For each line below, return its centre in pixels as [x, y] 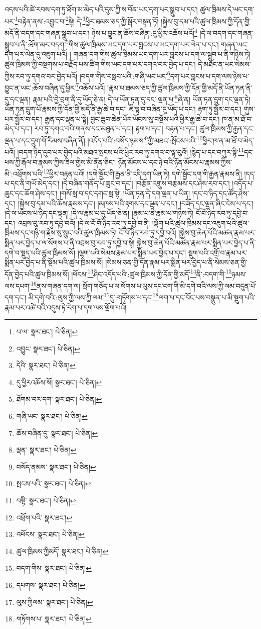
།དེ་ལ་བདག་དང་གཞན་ [226, 32]
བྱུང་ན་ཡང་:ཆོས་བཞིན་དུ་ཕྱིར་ [40, 87]
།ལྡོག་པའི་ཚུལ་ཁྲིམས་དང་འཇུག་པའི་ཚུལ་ [200, 222]
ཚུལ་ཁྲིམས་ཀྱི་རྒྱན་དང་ [227, 128]
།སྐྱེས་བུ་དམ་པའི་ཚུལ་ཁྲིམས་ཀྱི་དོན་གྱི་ [206, 21]
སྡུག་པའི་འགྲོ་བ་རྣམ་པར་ [218, 252]
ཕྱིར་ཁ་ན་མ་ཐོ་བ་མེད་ [228, 140]
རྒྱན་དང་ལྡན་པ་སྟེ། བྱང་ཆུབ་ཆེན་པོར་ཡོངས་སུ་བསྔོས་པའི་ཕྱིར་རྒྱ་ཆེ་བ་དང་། [132, 118]
